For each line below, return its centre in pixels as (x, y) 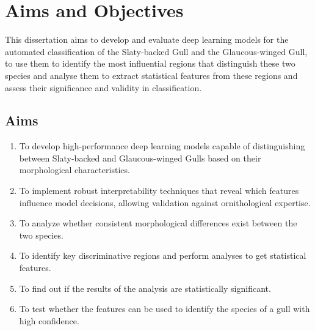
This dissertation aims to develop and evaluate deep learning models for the (147, 39)
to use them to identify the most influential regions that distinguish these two (150, 63)
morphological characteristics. (74, 170)
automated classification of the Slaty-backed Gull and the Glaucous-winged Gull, (156, 51)
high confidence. (49, 320)
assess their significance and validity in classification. (103, 87)
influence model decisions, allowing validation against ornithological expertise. (165, 202)
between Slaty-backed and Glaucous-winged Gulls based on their (140, 158)
